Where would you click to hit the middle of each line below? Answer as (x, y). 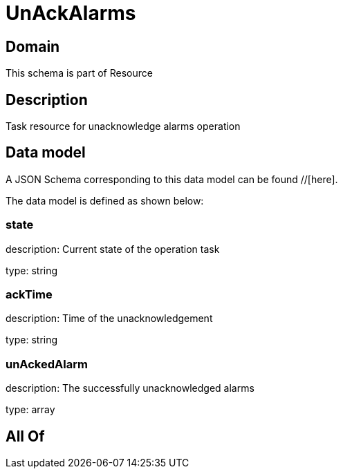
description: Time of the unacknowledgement (109, 319)
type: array (30, 410)
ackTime (29, 294)
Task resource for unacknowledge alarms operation (123, 126)
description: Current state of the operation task (113, 249)
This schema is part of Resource (79, 73)
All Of (25, 436)
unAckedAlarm (47, 364)
